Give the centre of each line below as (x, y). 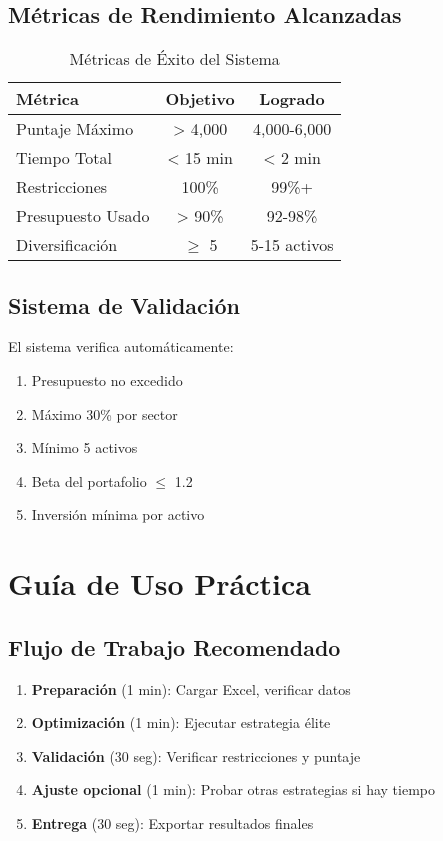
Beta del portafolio (89, 480)
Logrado (292, 99)
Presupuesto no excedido (107, 380)
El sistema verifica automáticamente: (121, 346)
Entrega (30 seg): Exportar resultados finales (172, 822)
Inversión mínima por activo (118, 514)
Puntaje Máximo (75, 129)
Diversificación (67, 245)
